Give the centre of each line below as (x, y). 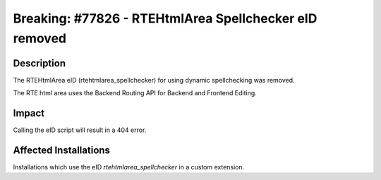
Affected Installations (62, 150)
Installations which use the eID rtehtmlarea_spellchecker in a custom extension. (129, 167)
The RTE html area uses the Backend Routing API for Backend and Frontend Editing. (135, 93)
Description (40, 63)
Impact (29, 113)
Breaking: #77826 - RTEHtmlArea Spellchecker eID (165, 18)
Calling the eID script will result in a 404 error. (80, 130)
